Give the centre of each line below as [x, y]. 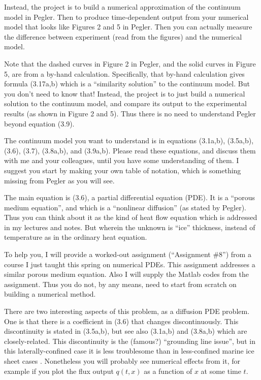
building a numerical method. [50, 294]
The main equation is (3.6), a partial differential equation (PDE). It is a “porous [130, 197]
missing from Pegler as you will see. [59, 180]
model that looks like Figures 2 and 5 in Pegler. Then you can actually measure [128, 27]
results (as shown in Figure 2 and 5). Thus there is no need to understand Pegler [130, 113]
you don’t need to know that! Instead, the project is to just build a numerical [125, 93]
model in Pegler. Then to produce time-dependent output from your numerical [126, 17]
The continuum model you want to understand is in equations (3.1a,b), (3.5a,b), [129, 140]
